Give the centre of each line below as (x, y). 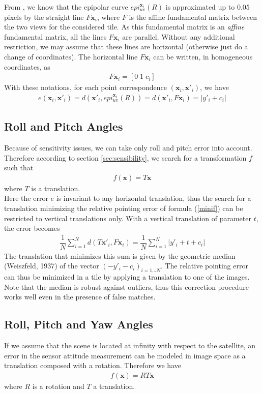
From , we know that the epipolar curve (66, 7)
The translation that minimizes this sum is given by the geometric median (120, 255)
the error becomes (32, 228)
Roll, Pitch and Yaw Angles (79, 324)
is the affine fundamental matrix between (193, 17)
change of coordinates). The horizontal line (71, 56)
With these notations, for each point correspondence (86, 87)
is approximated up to (200, 7)
